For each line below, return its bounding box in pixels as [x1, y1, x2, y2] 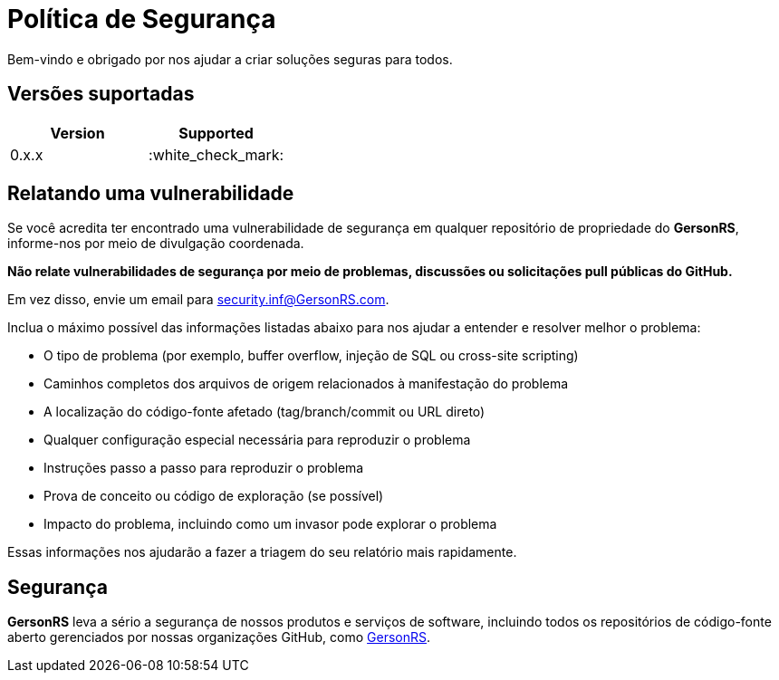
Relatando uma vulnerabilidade [7, 182, 294, 206]
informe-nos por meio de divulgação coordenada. [7, 235, 304, 252]
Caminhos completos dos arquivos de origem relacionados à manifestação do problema [43, 376, 569, 392]
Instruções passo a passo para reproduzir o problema [43, 460, 364, 476]
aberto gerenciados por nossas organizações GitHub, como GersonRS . [7, 629, 431, 646]
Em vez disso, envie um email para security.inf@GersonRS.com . [7, 292, 389, 308]
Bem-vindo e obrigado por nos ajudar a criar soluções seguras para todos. [7, 51, 453, 67]
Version [50, 123, 105, 142]
